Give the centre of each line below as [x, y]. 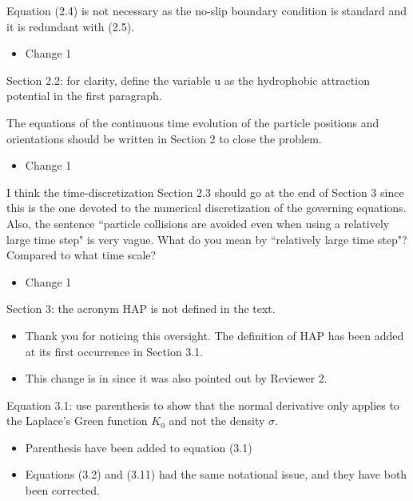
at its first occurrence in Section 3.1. [114, 351]
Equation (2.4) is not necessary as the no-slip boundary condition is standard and [207, 10]
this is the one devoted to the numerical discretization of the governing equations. [206, 208]
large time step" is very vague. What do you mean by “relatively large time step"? [207, 239]
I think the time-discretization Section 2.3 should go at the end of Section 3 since [205, 192]
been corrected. [62, 490]
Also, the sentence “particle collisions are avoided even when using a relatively [198, 223]
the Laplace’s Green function [77, 421]
